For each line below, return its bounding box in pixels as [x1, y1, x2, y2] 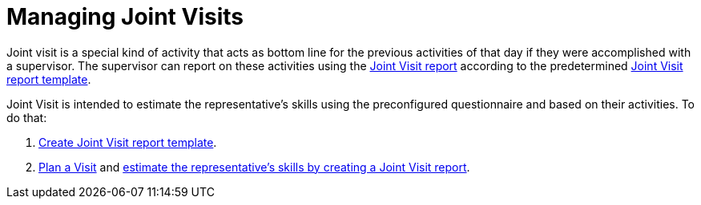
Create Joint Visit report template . [38, 135, 217, 149]
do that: [6, 110, 47, 124]
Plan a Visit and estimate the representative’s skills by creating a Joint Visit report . [38, 160, 470, 174]
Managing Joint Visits [6, 3, 244, 30]
